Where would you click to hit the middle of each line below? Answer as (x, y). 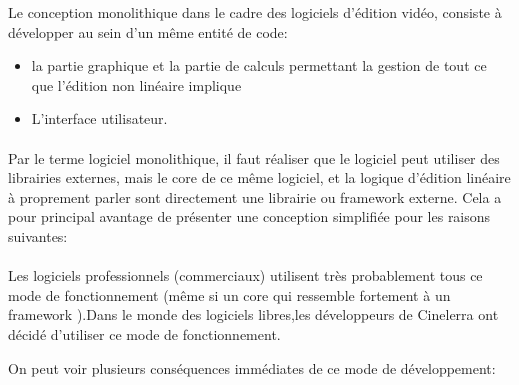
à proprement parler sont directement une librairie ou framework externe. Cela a (255, 196)
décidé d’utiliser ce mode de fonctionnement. (144, 333)
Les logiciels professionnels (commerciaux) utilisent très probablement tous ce (245, 275)
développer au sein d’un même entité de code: (148, 31)
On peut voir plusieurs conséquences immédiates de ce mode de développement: (252, 367)
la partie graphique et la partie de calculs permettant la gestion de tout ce (259, 65)
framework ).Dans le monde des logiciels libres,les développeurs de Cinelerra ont (253, 314)
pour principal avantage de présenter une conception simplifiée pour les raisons (249, 216)
